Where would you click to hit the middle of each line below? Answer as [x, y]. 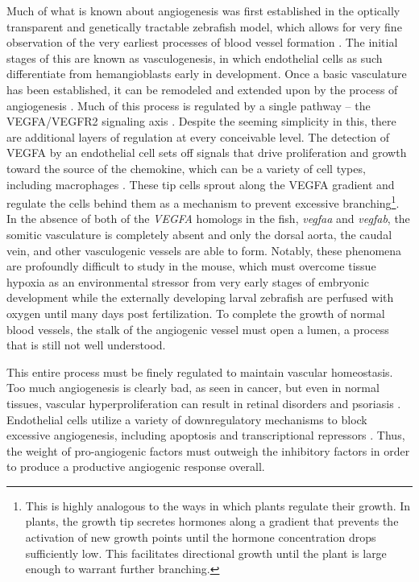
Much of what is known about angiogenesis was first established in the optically [203, 10]
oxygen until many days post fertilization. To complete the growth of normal [196, 313]
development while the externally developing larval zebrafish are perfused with [200, 297]
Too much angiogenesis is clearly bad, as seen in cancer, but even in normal [193, 388]
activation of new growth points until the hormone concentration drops [201, 537]
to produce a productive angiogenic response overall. [136, 466]
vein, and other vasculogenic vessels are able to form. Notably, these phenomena [204, 250]
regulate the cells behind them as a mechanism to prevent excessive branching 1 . [203, 202]
